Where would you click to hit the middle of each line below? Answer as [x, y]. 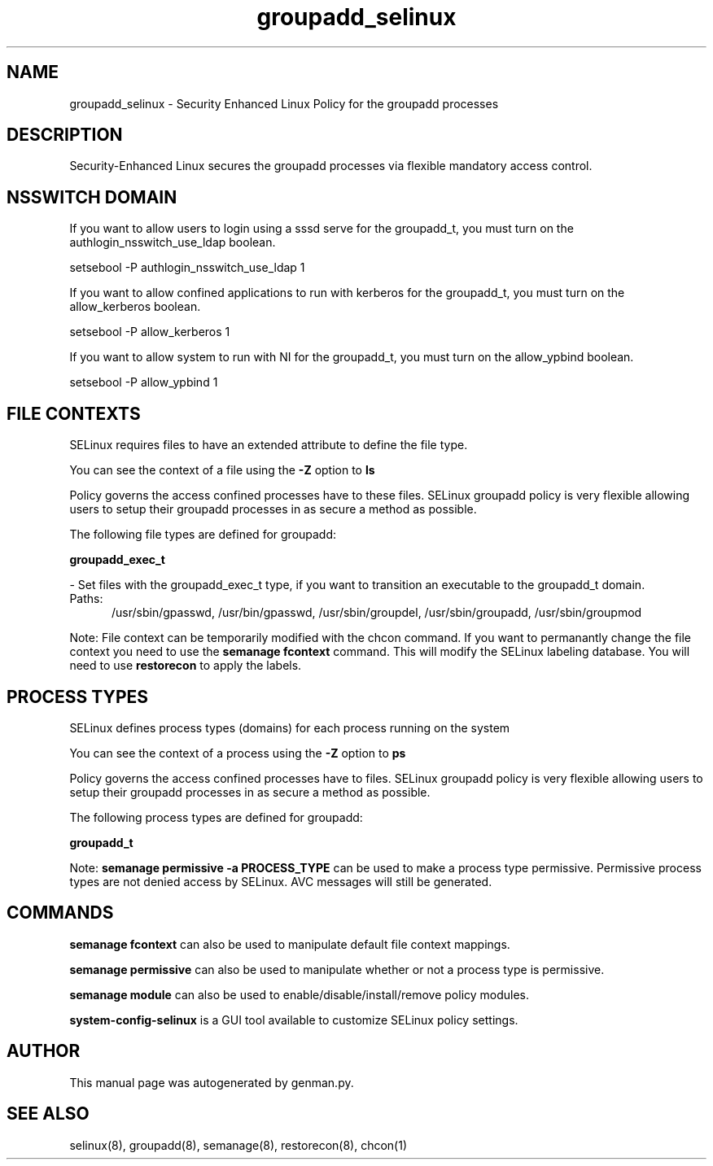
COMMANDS [60, 913]
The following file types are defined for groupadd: [203, 535]
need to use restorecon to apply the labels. [186, 666]
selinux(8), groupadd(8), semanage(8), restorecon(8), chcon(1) [238, 1145]
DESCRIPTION [65, 135]
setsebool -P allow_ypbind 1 [144, 382]
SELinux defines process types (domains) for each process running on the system [290, 727]
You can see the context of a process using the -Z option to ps [238, 753]
